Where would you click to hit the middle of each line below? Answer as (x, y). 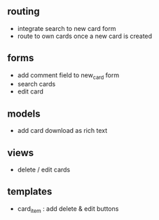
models (24, 114)
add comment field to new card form (68, 76)
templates (30, 192)
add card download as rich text (62, 131)
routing (23, 12)
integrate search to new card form (67, 28)
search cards (36, 84)
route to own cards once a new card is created (85, 36)
